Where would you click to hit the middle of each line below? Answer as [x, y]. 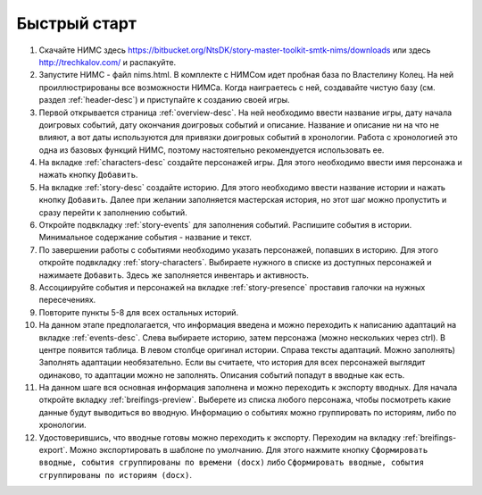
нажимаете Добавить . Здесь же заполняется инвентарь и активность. [174, 275]
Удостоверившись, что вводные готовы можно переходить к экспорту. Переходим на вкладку [220, 437]
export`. [54, 450]
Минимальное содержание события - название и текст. [145, 238]
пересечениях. [67, 300]
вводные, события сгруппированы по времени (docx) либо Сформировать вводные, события [231, 462]
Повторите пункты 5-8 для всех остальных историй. [139, 312]
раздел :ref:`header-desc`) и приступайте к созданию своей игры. [164, 100]
